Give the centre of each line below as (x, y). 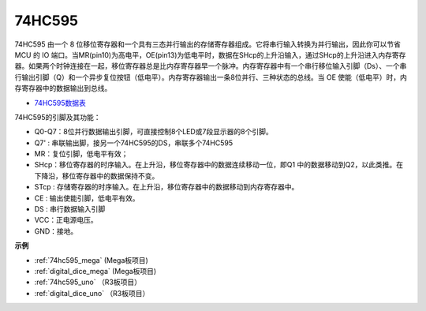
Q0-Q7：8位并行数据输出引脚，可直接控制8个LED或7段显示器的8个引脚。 (153, 132)
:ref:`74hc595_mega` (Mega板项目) (92, 260)
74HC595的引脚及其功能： (58, 117)
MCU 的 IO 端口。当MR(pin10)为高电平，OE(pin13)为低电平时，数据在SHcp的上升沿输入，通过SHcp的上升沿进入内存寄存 (210, 54)
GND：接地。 (56, 231)
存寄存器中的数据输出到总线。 (63, 88)
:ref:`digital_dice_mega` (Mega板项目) (95, 271)
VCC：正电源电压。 (66, 220)
